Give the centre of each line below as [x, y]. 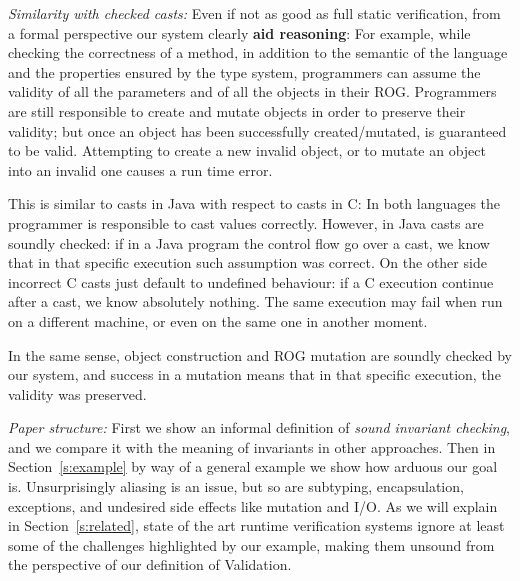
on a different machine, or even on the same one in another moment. [218, 320]
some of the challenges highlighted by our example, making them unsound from [251, 544]
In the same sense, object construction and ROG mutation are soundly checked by [260, 354]
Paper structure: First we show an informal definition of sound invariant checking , [259, 427]
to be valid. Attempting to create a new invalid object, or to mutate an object [247, 150]
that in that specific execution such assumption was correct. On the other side [247, 262]
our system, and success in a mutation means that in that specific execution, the [254, 374]
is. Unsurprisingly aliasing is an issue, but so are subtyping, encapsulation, [236, 486]
